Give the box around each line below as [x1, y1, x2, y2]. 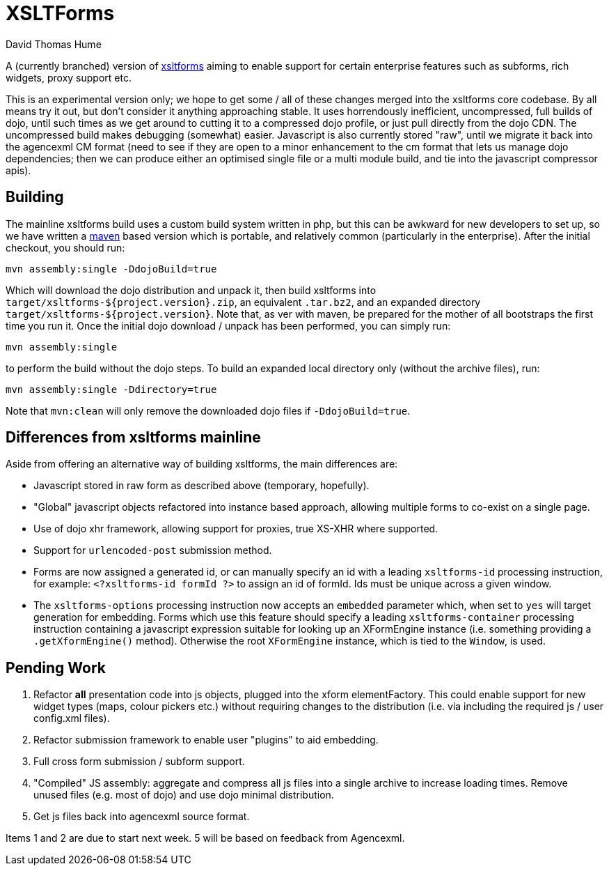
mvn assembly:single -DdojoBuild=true [6, 263, 217, 275]
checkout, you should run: [6, 241, 125, 254]
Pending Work [6, 658, 106, 677]
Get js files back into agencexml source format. [33, 810, 250, 823]
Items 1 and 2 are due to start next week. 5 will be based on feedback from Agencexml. [6, 832, 405, 845]
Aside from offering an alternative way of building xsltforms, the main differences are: [6, 458, 398, 470]
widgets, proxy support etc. [6, 71, 132, 84]
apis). [6, 164, 31, 176]
